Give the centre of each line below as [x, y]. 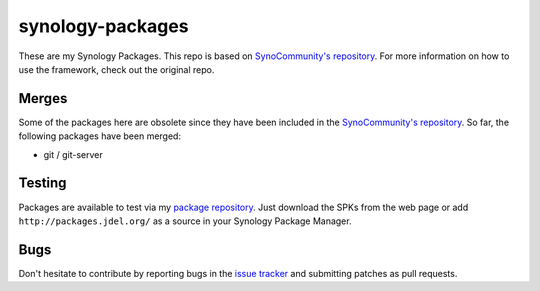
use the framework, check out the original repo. [116, 69]
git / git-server [73, 154]
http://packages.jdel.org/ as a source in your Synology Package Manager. [185, 221]
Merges [43, 98]
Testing [42, 183]
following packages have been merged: [100, 136]
